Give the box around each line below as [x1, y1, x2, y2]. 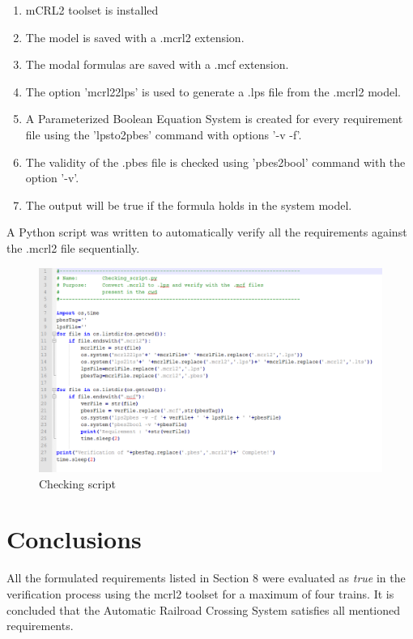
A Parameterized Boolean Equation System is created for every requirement [25, 110, 403, 127]
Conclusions [6, 522, 142, 556]
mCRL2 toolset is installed [25, 2, 159, 18]
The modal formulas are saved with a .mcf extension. [25, 56, 289, 73]
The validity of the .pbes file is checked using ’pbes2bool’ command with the [25, 153, 406, 170]
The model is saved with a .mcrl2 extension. [25, 28, 245, 45]
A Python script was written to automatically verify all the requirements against [6, 224, 407, 241]
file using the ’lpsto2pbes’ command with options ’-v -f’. [25, 126, 302, 143]
